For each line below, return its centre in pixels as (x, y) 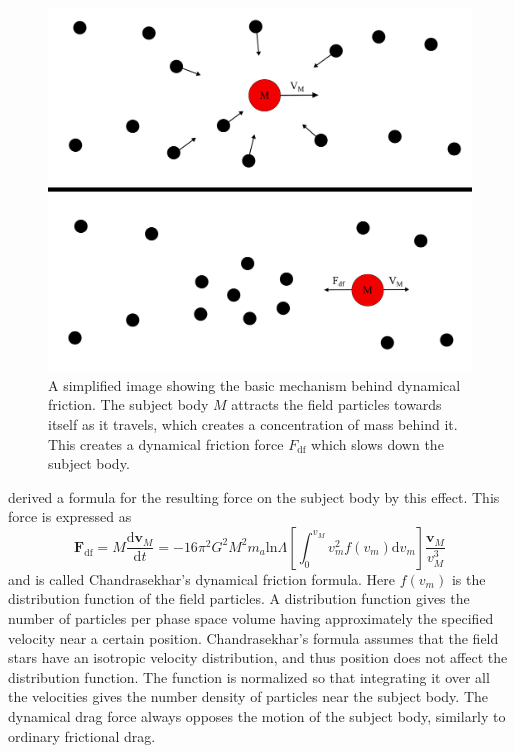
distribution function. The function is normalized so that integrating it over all (249, 676)
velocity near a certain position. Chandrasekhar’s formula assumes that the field (253, 637)
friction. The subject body (128, 404)
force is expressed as (70, 516)
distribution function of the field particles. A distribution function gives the (239, 598)
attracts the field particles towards (336, 404)
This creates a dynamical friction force (166, 443)
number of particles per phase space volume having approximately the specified (251, 618)
